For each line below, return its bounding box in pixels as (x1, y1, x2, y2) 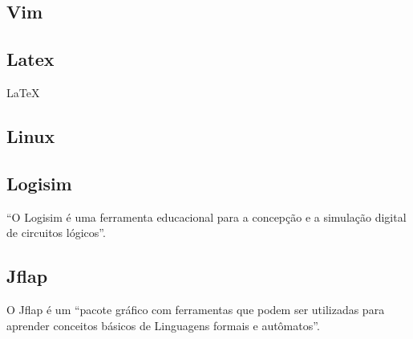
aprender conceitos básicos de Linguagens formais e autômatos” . (6, 317, 320, 333)
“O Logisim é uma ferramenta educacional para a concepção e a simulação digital (6, 208, 407, 225)
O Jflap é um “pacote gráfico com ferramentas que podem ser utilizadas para (6, 300, 385, 317)
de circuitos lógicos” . (6, 224, 106, 241)
